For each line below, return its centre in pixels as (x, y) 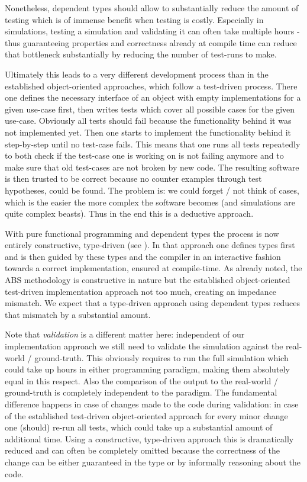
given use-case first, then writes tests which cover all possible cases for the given (150, 109)
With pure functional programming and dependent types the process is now (142, 233)
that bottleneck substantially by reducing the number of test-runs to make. (141, 54)
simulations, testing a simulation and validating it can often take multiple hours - (152, 31)
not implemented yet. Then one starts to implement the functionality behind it (148, 132)
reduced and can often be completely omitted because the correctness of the (143, 450)
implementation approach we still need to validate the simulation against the (144, 346)
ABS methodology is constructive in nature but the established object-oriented (148, 280)
